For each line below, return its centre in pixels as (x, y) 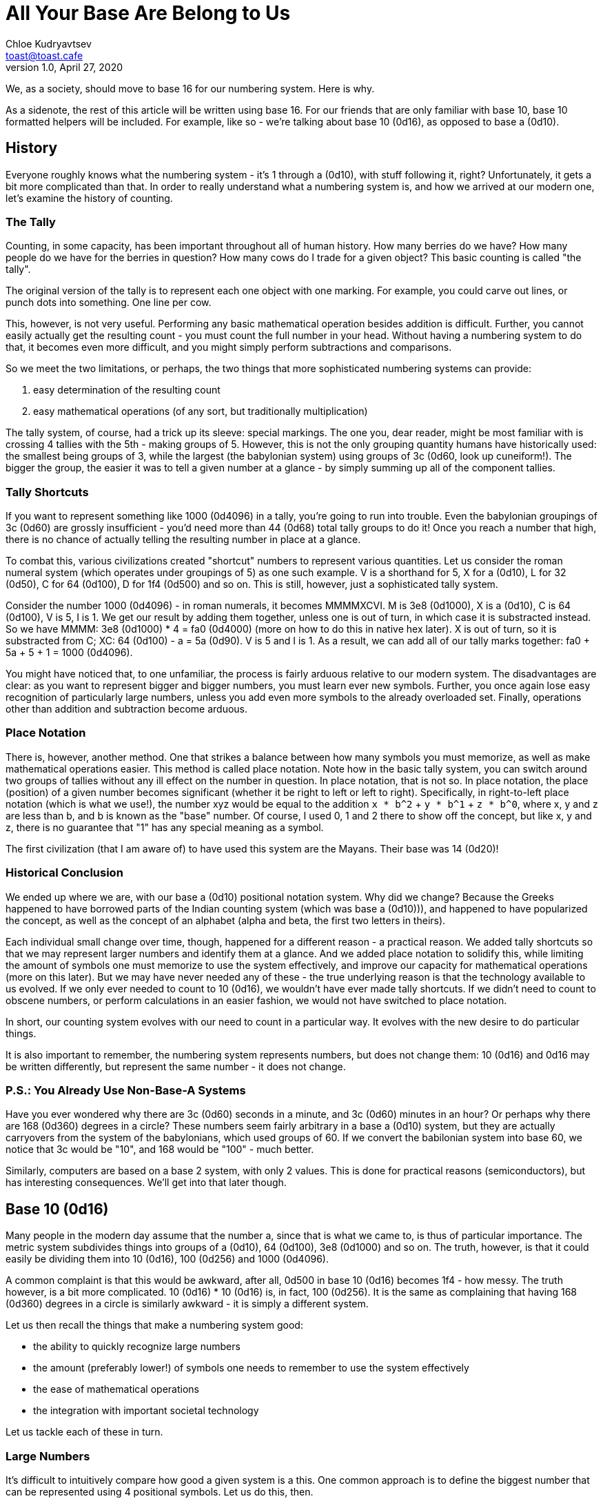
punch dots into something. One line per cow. (109, 303)
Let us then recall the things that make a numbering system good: (154, 1325)
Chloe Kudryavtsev (49, 43)
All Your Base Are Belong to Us (148, 13)
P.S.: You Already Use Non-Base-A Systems (126, 1090)
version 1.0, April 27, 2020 (64, 67)
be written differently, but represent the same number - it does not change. (176, 1066)
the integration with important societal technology (146, 1411)
